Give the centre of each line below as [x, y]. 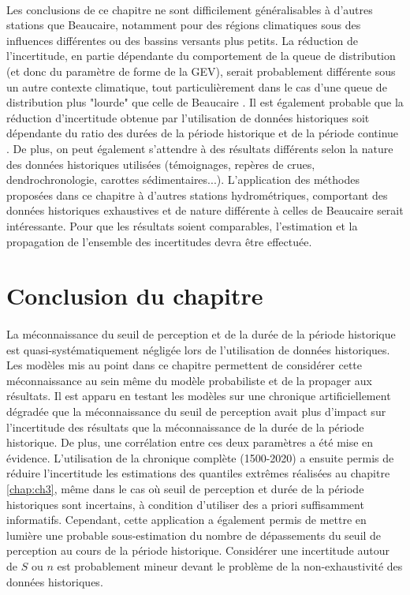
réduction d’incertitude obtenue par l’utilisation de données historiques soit [188, 117]
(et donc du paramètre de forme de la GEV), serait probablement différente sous [201, 71]
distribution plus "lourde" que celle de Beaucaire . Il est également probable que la [205, 102]
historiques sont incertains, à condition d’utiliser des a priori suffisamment [185, 504]
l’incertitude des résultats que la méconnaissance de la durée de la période [185, 427]
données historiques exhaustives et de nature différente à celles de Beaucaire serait [205, 210]
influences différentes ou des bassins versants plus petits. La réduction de [182, 40]
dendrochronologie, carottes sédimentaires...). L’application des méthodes [183, 180]
